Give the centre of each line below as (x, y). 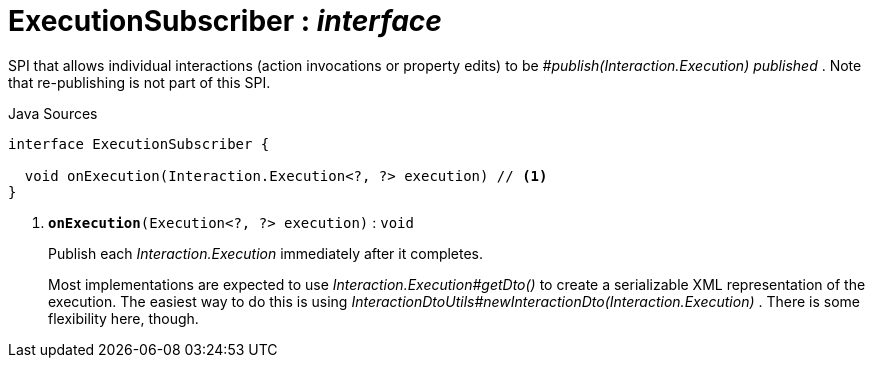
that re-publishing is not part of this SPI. (139, 82)
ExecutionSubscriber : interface (225, 21)
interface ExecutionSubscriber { (139, 143)
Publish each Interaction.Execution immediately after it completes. (266, 253)
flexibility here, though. (123, 318)
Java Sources (53, 113)
